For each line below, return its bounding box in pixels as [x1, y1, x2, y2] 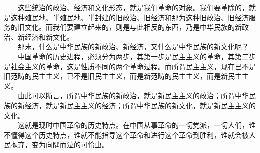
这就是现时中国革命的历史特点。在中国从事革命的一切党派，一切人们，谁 [17, 120, 256, 130]
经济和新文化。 [24, 31, 74, 42]
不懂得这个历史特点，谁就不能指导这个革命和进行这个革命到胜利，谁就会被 [4, 129, 249, 140]
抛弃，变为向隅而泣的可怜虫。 [10, 139, 109, 150]
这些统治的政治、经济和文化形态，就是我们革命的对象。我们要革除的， [17, 2, 249, 12]
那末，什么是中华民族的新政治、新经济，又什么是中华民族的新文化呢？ [17, 41, 249, 52]
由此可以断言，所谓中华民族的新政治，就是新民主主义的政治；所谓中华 [17, 90, 249, 101]
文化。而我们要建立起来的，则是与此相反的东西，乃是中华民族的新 [24, 22, 242, 32]
